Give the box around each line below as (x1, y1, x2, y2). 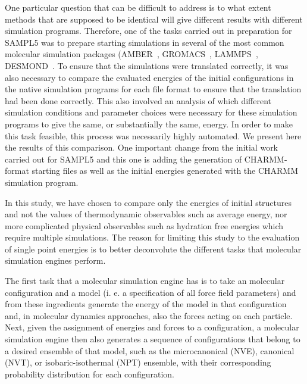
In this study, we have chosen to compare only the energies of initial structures (5, 196, 292, 208)
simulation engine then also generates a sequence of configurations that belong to (5, 333, 300, 345)
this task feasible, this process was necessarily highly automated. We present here (5, 129, 302, 142)
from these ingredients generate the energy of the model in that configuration (5, 298, 287, 310)
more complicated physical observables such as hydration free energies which (5, 219, 284, 232)
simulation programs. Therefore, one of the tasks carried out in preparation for (5, 24, 292, 37)
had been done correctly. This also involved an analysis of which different (5, 94, 272, 107)
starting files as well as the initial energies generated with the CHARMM (32, 164, 299, 177)
